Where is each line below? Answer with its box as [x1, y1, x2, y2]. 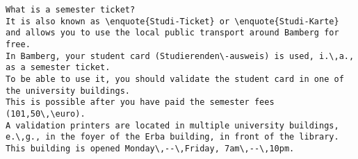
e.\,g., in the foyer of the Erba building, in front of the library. [6, 132, 339, 142]
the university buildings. [6, 85, 130, 96]
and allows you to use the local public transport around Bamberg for [6, 28, 339, 38]
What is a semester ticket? [6, 5, 136, 15]
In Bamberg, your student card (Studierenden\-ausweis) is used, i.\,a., [6, 51, 355, 61]
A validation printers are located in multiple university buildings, [6, 120, 339, 131]
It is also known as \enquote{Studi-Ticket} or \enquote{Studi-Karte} [6, 16, 339, 26]
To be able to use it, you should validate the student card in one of [6, 74, 344, 84]
